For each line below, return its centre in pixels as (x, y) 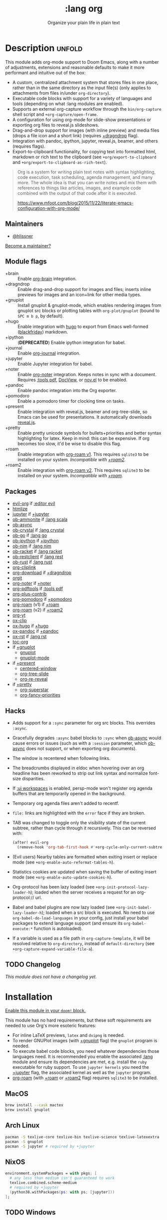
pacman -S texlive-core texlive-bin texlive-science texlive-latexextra (82, 1137)
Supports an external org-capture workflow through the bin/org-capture (87, 109)
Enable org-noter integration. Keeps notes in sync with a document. (87, 375)
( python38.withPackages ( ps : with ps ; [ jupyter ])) (62, 1192)
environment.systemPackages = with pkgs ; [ (51, 1173)
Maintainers (24, 224)
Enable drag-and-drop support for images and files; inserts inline (84, 289)
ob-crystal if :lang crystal (38, 530)
